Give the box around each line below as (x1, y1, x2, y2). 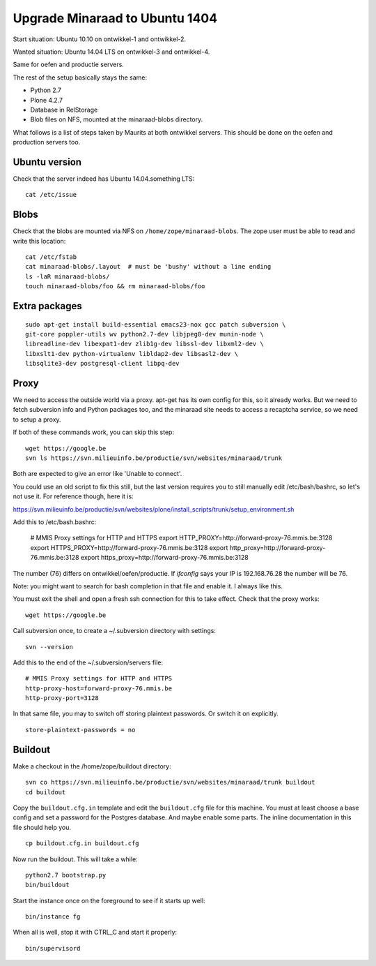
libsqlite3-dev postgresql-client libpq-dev (25, 359, 180, 368)
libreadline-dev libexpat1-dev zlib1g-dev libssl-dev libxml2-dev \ (25, 340, 264, 348)
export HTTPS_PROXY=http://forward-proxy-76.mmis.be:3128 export (30, 543, 228, 551)
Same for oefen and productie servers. (13, 60, 125, 69)
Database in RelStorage (30, 105, 98, 114)
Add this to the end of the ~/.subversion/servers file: (13, 658, 164, 667)
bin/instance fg (25, 913, 81, 921)
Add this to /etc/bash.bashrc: (13, 518, 97, 526)
